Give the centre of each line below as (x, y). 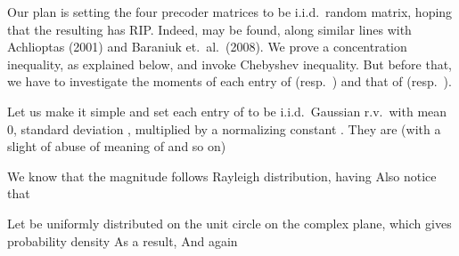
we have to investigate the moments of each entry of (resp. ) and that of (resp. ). (229, 81)
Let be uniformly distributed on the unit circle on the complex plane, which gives (229, 223)
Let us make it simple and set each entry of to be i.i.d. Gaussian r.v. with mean (227, 111)
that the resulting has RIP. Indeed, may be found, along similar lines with (209, 29)
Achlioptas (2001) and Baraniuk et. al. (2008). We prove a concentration (207, 47)
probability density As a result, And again (123, 240)
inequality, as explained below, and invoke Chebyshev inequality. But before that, (229, 64)
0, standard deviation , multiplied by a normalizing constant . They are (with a (224, 128)
